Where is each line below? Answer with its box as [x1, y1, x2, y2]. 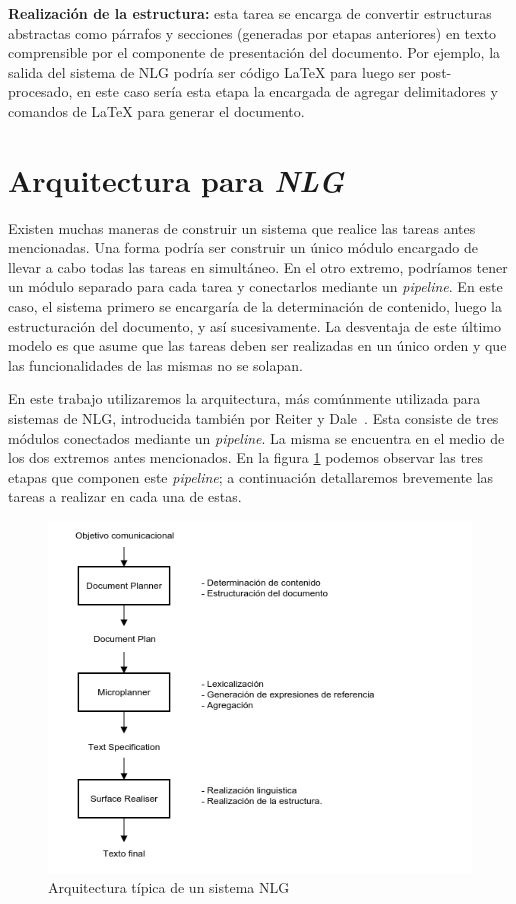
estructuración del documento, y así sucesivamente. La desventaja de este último [8, 315, 502, 336]
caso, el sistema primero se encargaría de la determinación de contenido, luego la [8, 296, 502, 317]
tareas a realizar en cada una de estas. [8, 486, 242, 507]
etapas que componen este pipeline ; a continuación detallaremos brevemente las [8, 466, 494, 487]
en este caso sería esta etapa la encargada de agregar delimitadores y [76, 81, 498, 102]
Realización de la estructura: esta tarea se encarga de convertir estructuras [8, 3, 492, 23]
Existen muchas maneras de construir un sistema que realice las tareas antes [8, 217, 476, 238]
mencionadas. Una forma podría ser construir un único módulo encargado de [8, 237, 478, 258]
